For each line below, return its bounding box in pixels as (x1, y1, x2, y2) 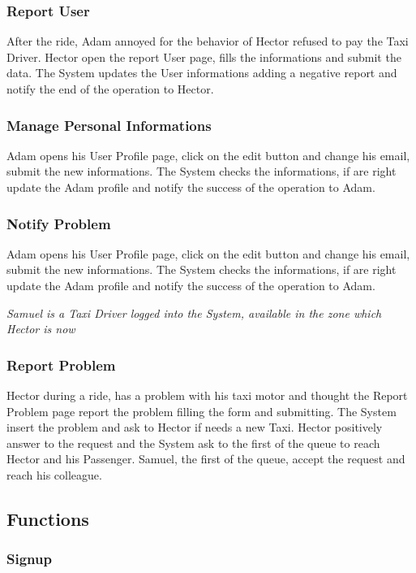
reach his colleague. (6, 466, 102, 483)
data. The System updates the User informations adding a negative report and (6, 64, 397, 81)
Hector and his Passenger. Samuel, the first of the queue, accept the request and (6, 450, 405, 467)
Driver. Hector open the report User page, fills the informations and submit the (6, 48, 401, 65)
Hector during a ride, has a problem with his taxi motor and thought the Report (6, 387, 408, 403)
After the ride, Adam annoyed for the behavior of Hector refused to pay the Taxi (6, 33, 409, 50)
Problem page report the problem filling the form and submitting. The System (6, 402, 397, 419)
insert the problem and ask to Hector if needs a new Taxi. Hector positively (6, 419, 383, 436)
